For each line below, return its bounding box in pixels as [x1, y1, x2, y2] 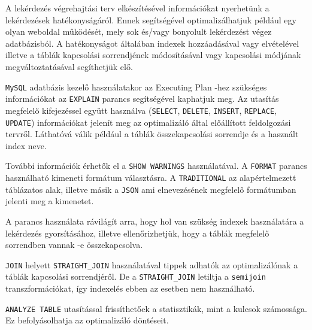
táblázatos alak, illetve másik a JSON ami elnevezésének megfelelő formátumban [5, 183, 296, 195]
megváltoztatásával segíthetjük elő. [5, 60, 133, 72]
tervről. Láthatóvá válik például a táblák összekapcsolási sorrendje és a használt [5, 128, 299, 140]
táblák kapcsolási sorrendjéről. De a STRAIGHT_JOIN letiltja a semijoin [5, 270, 266, 283]
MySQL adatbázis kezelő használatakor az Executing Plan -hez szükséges [5, 80, 267, 93]
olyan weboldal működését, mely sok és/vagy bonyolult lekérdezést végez [5, 25, 272, 38]
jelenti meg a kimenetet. [5, 195, 94, 207]
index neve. [5, 139, 47, 152]
